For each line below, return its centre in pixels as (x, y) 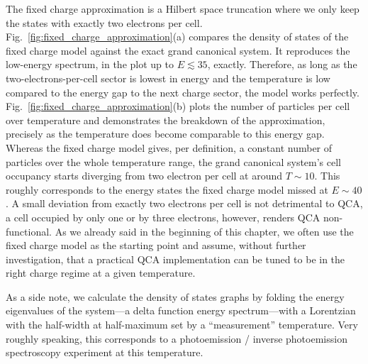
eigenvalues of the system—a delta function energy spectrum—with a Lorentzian (181, 310)
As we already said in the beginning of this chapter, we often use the (204, 231)
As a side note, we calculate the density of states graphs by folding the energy (175, 296)
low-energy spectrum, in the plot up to (90, 64)
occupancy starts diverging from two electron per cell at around (144, 176)
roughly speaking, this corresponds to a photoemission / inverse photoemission (177, 338)
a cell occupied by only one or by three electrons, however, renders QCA (163, 217)
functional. (29, 231)
